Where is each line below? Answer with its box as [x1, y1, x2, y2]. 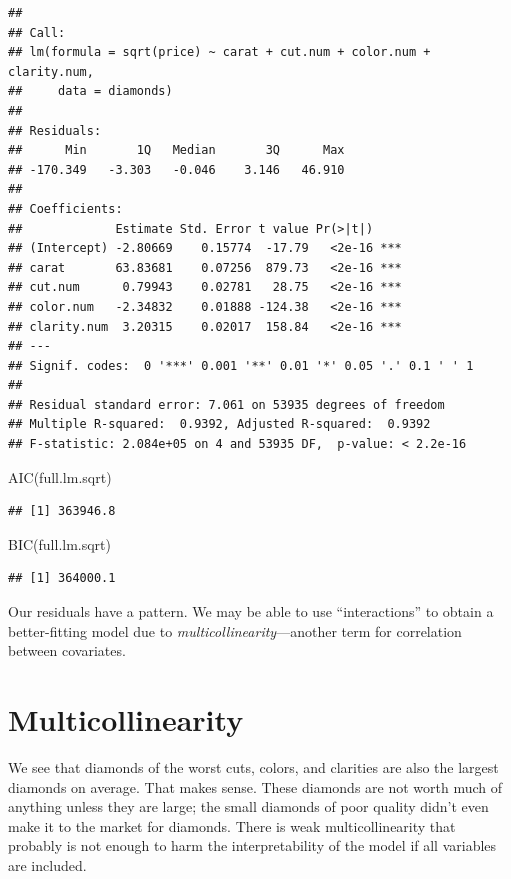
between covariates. [8, 640, 126, 661]
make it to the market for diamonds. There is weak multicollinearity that [8, 815, 456, 836]
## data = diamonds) [8, 84, 173, 99]
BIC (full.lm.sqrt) [8, 533, 112, 554]
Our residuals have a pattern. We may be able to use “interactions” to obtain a [8, 601, 494, 622]
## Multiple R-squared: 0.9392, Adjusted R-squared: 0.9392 [8, 417, 431, 432]
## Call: [8, 25, 66, 40]
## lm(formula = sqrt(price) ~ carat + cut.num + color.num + [8, 45, 431, 60]
